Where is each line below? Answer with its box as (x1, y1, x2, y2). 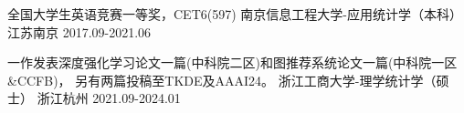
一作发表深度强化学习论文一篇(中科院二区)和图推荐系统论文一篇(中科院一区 (7, 53, 458, 72)
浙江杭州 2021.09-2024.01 (37, 88, 181, 108)
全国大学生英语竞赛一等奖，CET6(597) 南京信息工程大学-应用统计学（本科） (7, 5, 462, 23)
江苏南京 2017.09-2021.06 (7, 22, 152, 41)
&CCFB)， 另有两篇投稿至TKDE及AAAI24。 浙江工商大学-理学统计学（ (7, 70, 437, 89)
